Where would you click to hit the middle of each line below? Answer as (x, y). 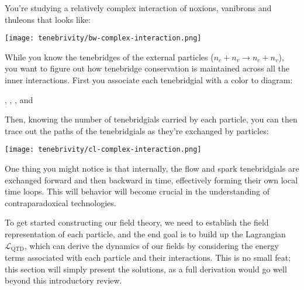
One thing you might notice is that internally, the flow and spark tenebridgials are (152, 168)
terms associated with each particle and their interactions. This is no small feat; (148, 257)
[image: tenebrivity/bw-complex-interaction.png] (103, 38)
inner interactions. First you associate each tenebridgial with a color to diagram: (149, 80)
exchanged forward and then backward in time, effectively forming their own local (151, 180)
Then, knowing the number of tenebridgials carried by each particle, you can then (151, 119)
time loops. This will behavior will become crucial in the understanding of (137, 191)
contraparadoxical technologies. (61, 202)
